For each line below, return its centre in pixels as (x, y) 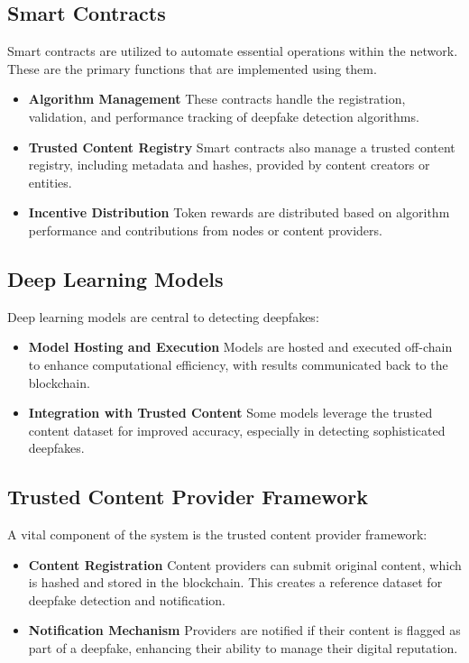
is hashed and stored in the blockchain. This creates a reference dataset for (235, 582)
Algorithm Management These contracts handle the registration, (217, 99)
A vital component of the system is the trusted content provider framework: (217, 534)
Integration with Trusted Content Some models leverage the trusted (230, 413)
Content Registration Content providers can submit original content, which (245, 564)
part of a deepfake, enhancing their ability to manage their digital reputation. (243, 648)
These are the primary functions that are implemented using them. (192, 68)
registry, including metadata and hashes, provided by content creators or (229, 165)
